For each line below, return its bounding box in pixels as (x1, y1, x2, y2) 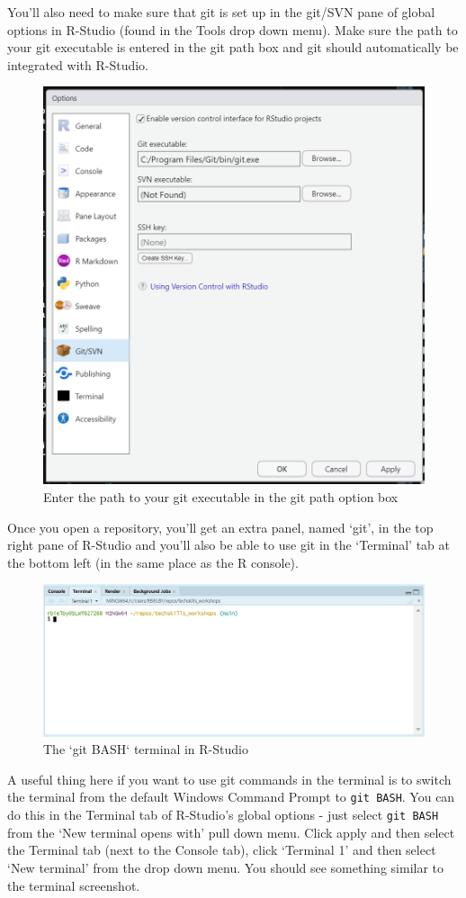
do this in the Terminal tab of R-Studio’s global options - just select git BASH (7, 805, 439, 824)
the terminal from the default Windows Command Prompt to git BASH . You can (7, 787, 455, 806)
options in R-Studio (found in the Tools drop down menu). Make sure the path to (7, 20, 458, 39)
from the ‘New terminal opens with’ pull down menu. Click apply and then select (7, 822, 455, 841)
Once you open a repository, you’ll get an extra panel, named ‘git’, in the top (7, 517, 434, 536)
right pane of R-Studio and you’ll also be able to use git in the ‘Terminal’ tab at (7, 535, 451, 554)
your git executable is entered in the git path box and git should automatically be (7, 38, 459, 57)
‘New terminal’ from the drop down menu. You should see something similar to (7, 858, 444, 876)
